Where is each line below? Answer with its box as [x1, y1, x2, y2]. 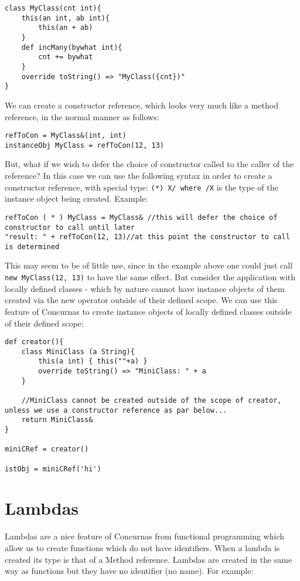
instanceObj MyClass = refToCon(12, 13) [5, 141, 165, 150]
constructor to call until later [5, 223, 135, 232]
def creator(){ [5, 338, 64, 346]
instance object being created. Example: [5, 192, 148, 205]
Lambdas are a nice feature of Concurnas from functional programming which [5, 530, 284, 542]
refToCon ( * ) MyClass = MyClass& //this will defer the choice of [5, 213, 278, 222]
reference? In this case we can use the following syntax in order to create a [5, 169, 272, 181]
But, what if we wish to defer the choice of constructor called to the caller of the [5, 158, 294, 170]
